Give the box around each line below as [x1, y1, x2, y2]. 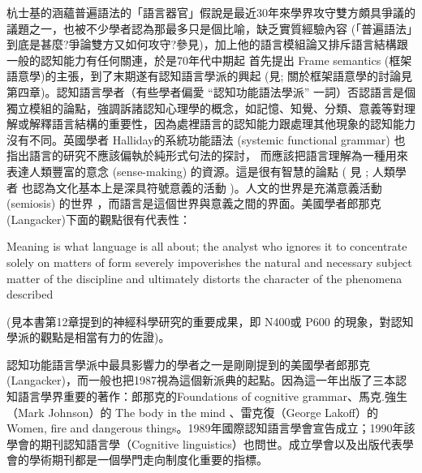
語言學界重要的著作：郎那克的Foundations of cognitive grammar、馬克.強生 [17, 388, 407, 405]
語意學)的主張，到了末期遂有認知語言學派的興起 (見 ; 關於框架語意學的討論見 [6, 67, 413, 84]
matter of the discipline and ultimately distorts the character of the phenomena [6, 269, 403, 286]
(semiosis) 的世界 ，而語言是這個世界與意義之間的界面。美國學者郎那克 [6, 195, 381, 212]
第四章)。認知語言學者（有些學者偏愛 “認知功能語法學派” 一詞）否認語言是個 [6, 83, 416, 100]
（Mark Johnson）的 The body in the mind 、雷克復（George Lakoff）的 [6, 403, 378, 420]
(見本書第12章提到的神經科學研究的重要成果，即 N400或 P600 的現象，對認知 [6, 312, 414, 329]
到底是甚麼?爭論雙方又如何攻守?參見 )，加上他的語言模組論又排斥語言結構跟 [6, 36, 408, 53]
